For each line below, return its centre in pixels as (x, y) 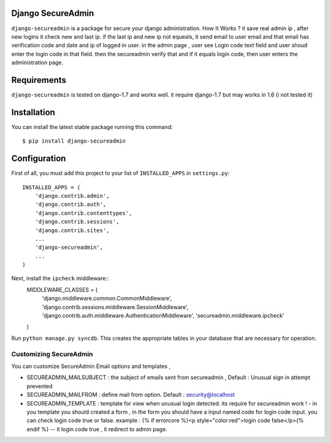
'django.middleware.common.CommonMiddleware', (107, 299)
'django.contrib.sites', (72, 230)
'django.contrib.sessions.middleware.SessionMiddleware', (116, 307)
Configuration (39, 159)
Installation (33, 112)
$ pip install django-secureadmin (74, 141)
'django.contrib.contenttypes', (83, 213)
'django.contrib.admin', (72, 196)
